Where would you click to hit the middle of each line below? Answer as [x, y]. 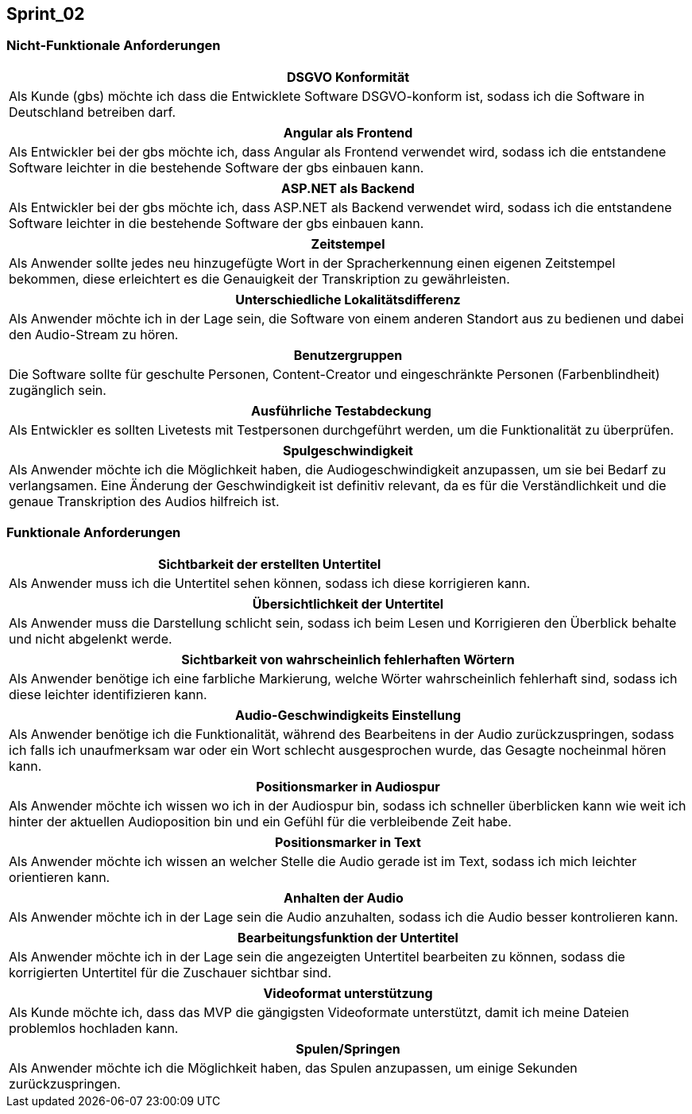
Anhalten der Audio [343, 897]
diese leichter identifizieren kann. [108, 694]
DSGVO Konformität [348, 77]
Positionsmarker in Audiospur [348, 786]
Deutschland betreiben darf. [93, 112]
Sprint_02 [46, 14]
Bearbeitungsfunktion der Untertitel [348, 937]
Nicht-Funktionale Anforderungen [114, 46]
